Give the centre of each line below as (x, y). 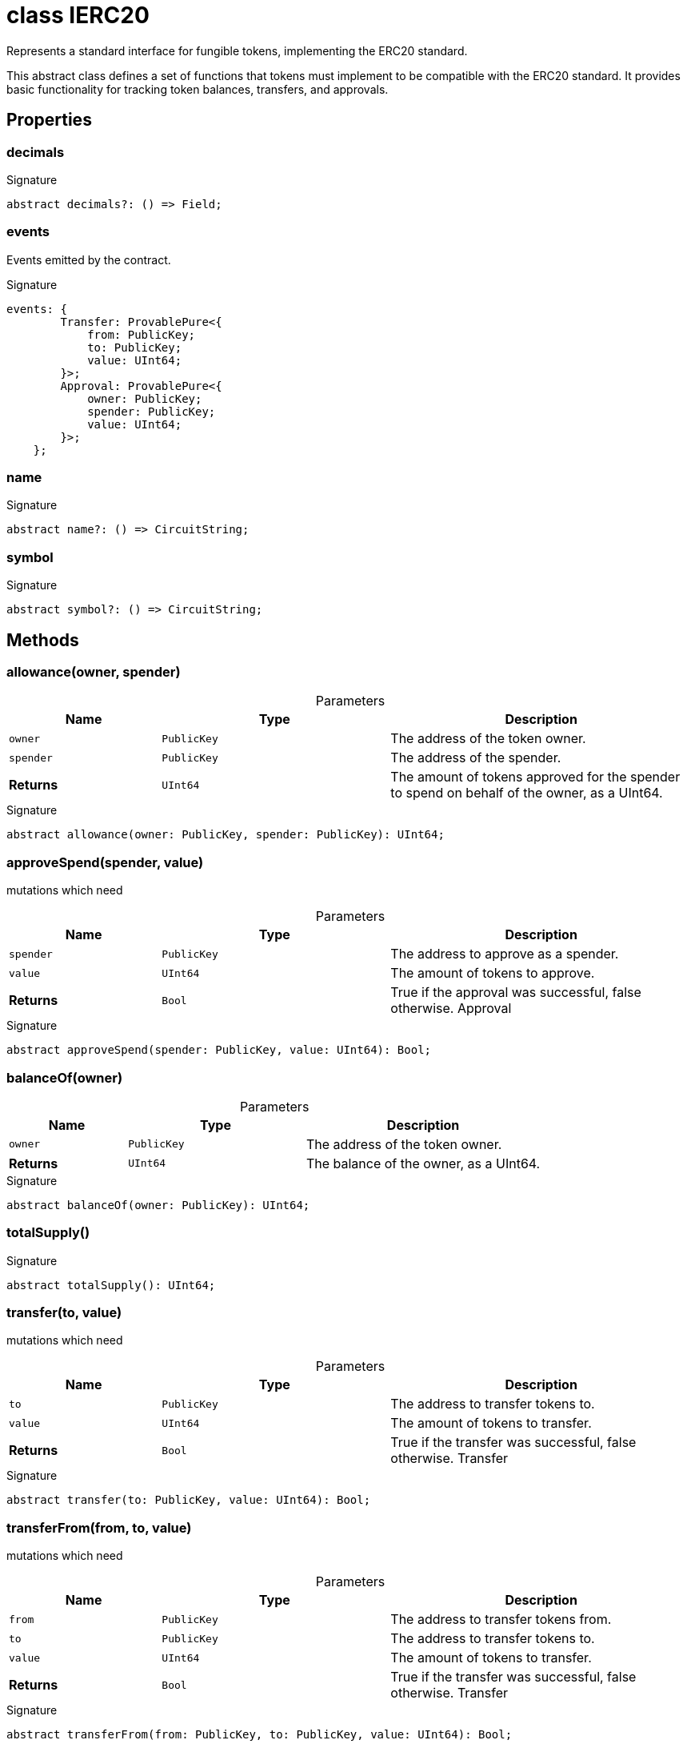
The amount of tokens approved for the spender (535, 777)
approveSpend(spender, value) (105, 862)
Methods (43, 640)
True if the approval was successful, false (516, 993)
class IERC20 (78, 15)
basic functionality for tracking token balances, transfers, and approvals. (198, 89)
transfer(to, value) (64, 1313)
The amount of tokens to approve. (493, 973)
